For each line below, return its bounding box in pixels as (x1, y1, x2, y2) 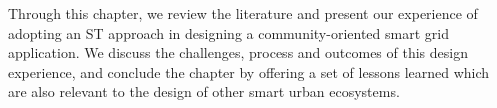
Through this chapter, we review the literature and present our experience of (8, 3, 478, 23)
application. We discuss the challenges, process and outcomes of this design (8, 42, 468, 63)
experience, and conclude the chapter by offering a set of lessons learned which (8, 61, 490, 82)
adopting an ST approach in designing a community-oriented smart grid (8, 22, 449, 43)
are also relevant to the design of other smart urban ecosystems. (8, 81, 400, 102)
